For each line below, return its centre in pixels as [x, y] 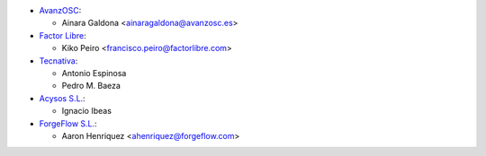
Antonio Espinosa [94, 73]
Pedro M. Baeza [91, 86]
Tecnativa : [58, 61]
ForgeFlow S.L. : [68, 123]
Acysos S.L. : [62, 98]
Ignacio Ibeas [87, 111]
